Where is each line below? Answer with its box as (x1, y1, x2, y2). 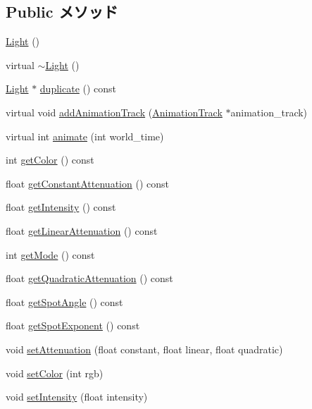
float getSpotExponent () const (6, 318, 140, 333)
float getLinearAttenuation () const (6, 223, 158, 238)
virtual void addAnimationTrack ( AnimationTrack (6, 104, 223, 119)
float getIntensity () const (6, 200, 116, 214)
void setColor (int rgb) (6, 365, 104, 380)
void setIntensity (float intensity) (6, 389, 148, 404)
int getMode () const (6, 247, 95, 262)
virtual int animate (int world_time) (6, 128, 164, 143)
